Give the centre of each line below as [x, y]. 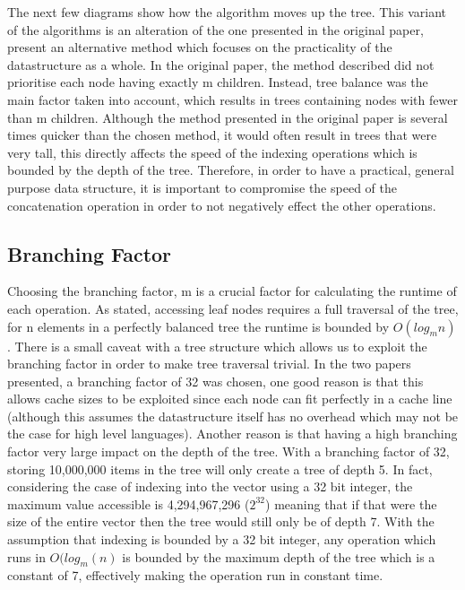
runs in [26, 556]
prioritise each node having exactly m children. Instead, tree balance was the [218, 82]
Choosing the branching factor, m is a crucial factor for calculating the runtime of [232, 291]
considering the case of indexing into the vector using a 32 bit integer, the [210, 486]
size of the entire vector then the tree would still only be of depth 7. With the [221, 521]
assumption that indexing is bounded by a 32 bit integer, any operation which [222, 539]
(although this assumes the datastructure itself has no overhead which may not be [233, 416]
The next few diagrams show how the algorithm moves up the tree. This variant [227, 12]
